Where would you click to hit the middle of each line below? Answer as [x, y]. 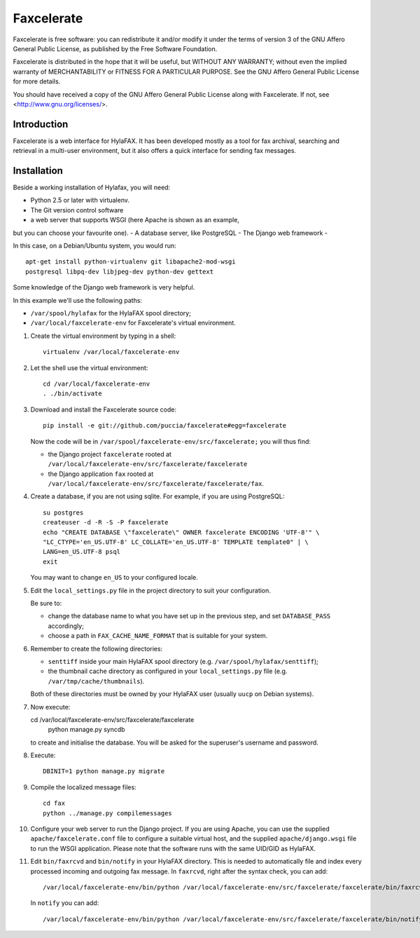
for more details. [37, 81]
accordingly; [66, 626]
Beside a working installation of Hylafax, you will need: [92, 188]
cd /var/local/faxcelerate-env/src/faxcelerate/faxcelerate [112, 719]
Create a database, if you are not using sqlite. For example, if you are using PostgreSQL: [157, 496]
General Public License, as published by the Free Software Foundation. [115, 48]
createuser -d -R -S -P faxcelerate [106, 523]
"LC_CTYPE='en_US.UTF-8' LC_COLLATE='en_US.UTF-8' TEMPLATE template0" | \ [176, 542]
